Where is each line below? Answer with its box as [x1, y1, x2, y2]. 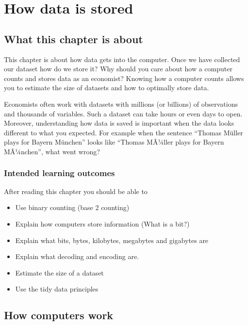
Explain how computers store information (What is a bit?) [15, 218, 190, 228]
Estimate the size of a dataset [15, 267, 104, 277]
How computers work [4, 308, 114, 323]
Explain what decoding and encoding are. [15, 251, 139, 261]
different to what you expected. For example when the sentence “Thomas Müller [4, 127, 243, 137]
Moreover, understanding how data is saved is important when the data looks [4, 118, 234, 128]
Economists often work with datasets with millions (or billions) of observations [4, 98, 238, 109]
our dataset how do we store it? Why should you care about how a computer [4, 64, 232, 74]
